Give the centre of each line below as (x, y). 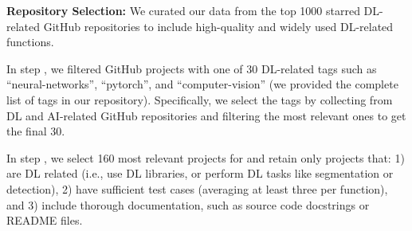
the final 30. (36, 131)
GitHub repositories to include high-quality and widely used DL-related (218, 26)
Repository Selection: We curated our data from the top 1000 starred (183, 10)
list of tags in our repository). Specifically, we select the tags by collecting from (200, 99)
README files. (45, 220)
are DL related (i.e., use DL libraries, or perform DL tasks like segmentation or (200, 173)
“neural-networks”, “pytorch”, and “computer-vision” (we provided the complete (202, 84)
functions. (30, 42)
